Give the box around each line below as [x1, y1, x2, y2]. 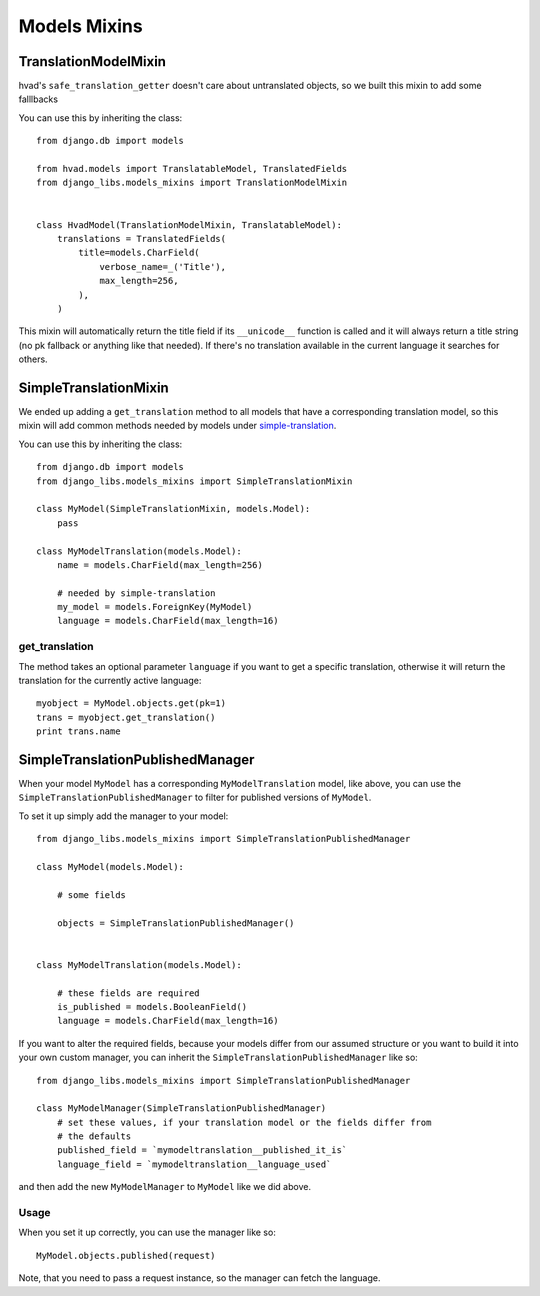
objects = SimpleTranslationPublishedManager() [56, 917, 295, 929]
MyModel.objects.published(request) [36, 1250, 216, 1261]
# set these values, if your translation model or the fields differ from [56, 1116, 432, 1128]
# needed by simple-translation [56, 587, 216, 599]
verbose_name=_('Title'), [99, 261, 227, 272]
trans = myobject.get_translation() [36, 711, 216, 723]
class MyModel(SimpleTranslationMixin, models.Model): [36, 503, 311, 515]
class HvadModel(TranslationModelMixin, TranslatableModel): [36, 219, 342, 230]
